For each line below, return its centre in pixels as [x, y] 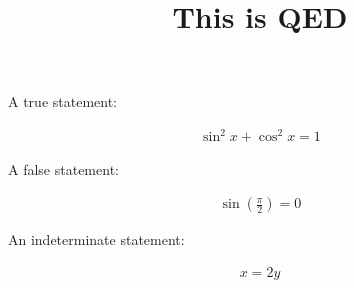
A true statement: [62, 101]
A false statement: [63, 168]
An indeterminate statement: [96, 239]
